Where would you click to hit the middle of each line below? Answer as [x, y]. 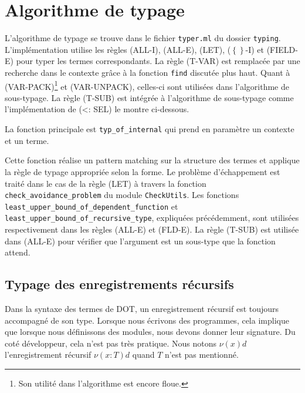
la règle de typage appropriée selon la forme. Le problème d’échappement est [143, 171]
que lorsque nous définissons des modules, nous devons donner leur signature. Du [150, 332]
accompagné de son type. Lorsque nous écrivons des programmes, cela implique [147, 320]
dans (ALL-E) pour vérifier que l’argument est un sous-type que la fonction [140, 241]
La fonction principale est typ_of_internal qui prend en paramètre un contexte [150, 129]
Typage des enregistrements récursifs [119, 284]
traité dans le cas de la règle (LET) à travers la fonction [106, 183]
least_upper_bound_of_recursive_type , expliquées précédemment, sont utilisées [152, 218]
